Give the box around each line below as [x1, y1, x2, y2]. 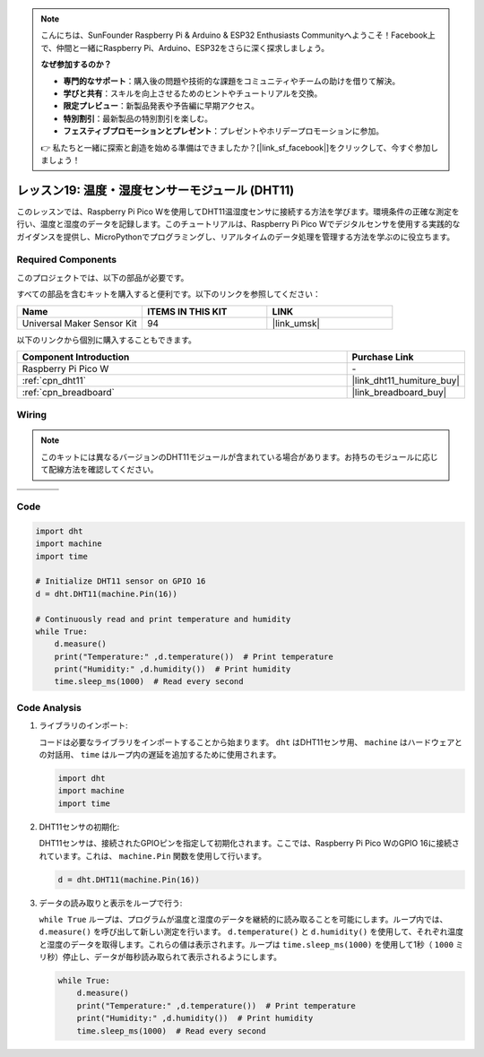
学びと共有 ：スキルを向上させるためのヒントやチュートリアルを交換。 [63, 88, 323, 99]
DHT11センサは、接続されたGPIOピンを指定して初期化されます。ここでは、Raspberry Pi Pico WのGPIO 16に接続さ [39, 838, 461, 849]
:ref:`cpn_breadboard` [22, 386, 116, 398]
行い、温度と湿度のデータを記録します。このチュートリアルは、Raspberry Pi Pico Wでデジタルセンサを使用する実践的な [16, 219, 461, 230]
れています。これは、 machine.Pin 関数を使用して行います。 [39, 850, 266, 861]
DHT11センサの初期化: [39, 821, 120, 832]
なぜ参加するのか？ [40, 59, 112, 70]
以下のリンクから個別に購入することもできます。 [16, 334, 197, 345]
